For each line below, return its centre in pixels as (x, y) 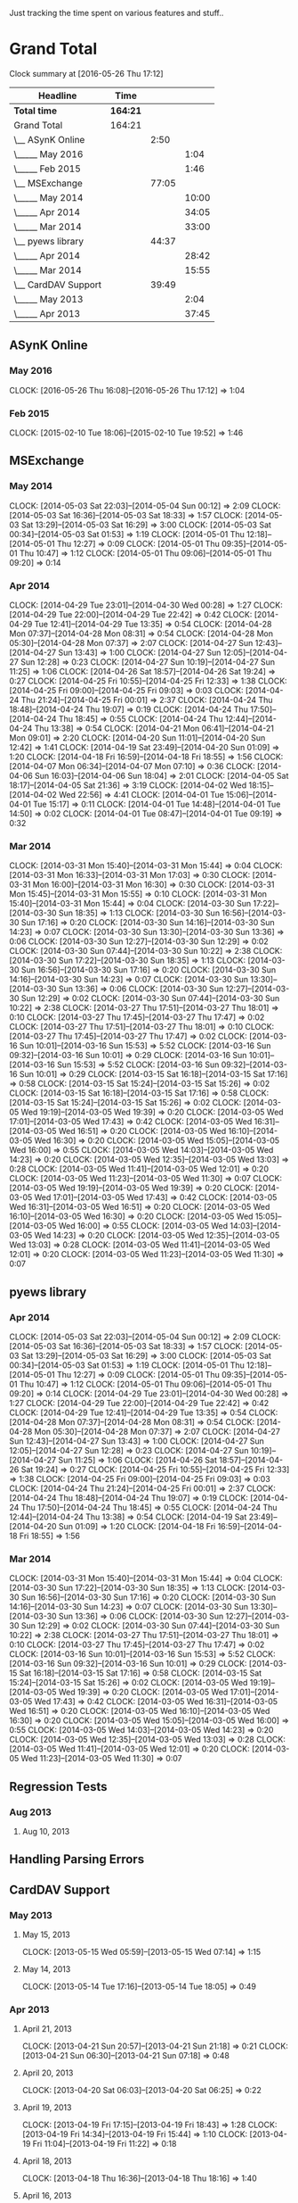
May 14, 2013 (46, 1969)
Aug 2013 (30, 1812)
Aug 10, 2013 (46, 1831)
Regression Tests (58, 1787)
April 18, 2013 (47, 2161)
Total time (36, 111)
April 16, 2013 (47, 2196)
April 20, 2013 (48, 2073)
